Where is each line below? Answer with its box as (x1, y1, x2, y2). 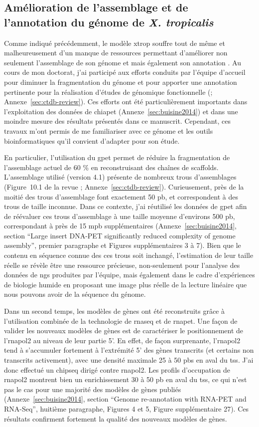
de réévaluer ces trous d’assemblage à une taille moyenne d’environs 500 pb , (4, 211, 235, 221)
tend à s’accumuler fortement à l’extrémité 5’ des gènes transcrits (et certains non (4, 345, 254, 355)
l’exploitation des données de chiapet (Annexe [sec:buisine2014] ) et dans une (4, 106, 238, 116)
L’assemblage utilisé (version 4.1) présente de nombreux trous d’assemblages (4, 172, 237, 182)
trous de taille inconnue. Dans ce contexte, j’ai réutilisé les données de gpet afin (4, 201, 247, 212)
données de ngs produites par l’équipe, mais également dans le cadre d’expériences (4, 269, 255, 280)
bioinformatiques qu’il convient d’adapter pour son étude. (4, 135, 180, 146)
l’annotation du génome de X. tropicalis (4, 14, 214, 29)
